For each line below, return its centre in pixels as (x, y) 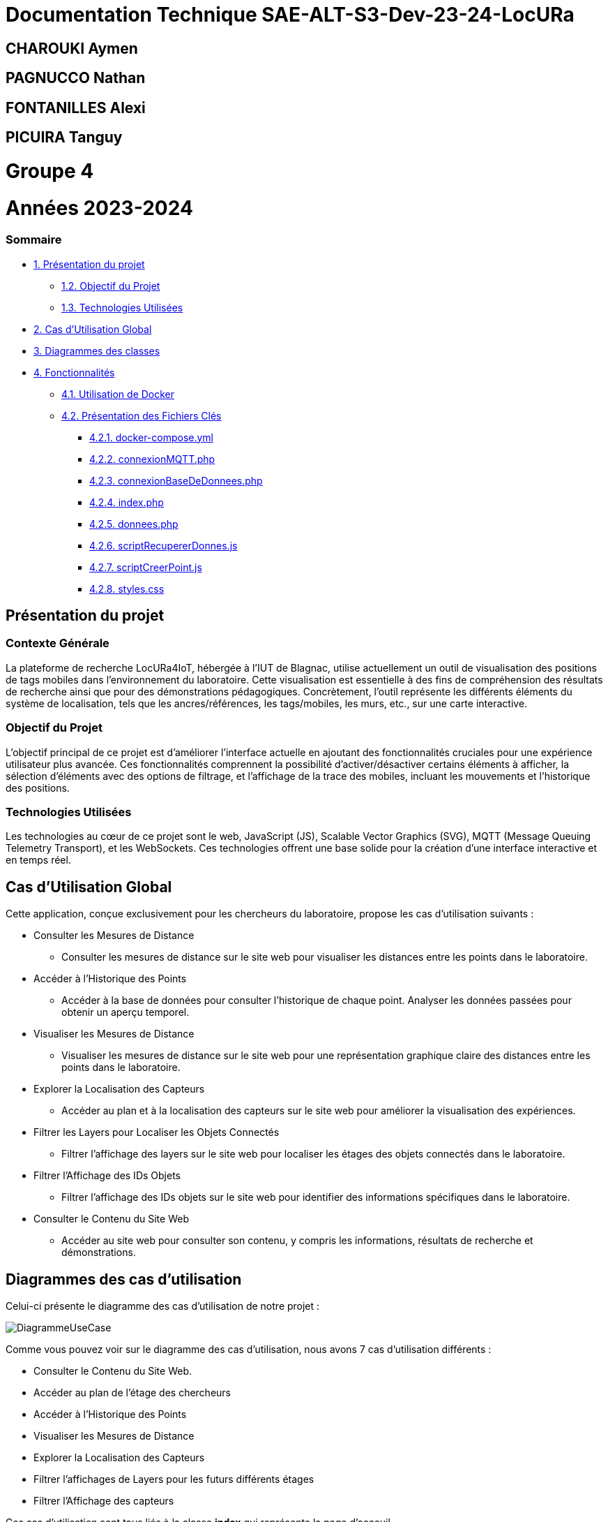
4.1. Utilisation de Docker (118, 394)
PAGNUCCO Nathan (76, 78)
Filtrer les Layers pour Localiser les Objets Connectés (157, 1132)
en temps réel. (38, 860)
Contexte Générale (58, 643)
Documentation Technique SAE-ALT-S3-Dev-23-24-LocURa (290, 15)
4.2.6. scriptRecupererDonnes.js (164, 545)
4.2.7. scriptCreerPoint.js (146, 567)
